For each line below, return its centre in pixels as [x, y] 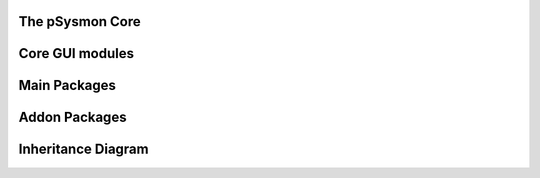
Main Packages [67, 85]
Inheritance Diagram [83, 149]
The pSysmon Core [80, 21]
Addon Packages [72, 117]
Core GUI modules [76, 53]
